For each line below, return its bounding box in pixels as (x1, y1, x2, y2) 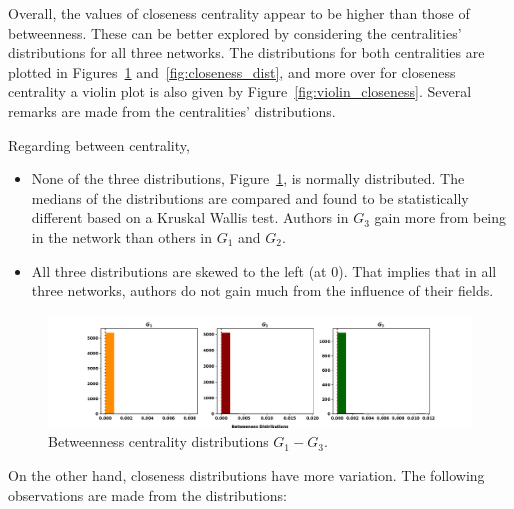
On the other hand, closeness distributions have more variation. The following (8, 464, 485, 485)
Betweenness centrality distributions (48, 431, 269, 452)
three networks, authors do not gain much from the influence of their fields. (31, 280, 494, 301)
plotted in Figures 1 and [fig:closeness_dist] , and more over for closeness (8, 61, 456, 82)
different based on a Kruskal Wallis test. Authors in (31, 207, 349, 228)
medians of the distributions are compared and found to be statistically (31, 187, 469, 208)
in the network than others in (31, 226, 213, 247)
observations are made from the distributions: (8, 484, 287, 505)
